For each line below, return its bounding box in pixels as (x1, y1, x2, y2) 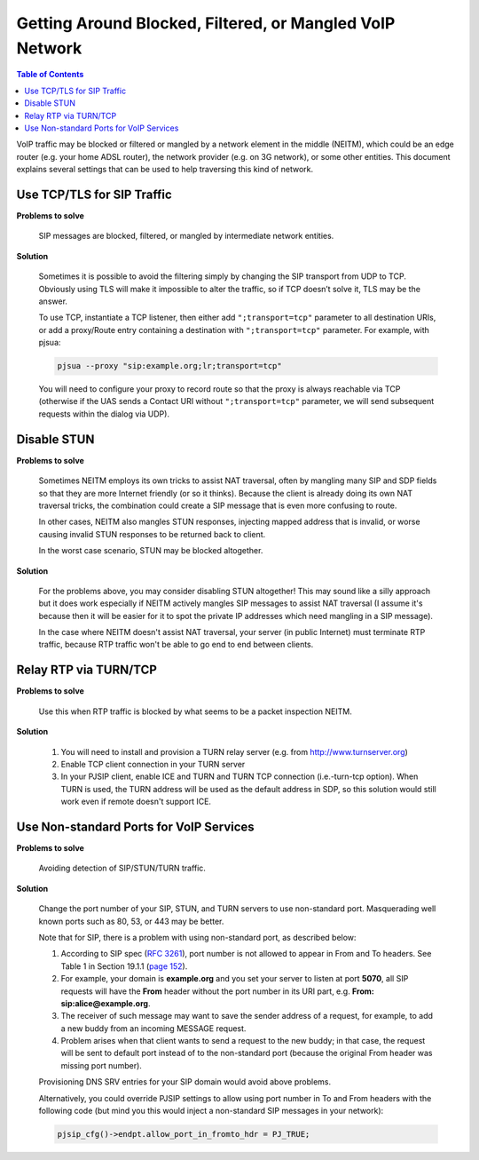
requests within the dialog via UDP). (38, 409, 170, 419)
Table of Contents (16, 69, 84, 80)
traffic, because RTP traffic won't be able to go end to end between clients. (38, 640, 314, 650)
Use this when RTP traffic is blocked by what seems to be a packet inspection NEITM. (38, 706, 352, 717)
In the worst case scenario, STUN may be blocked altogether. (38, 545, 263, 556)
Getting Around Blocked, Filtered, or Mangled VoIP (16, 13, 396, 33)
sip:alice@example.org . (60, 997, 151, 1008)
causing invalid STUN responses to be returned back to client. (38, 528, 266, 539)
